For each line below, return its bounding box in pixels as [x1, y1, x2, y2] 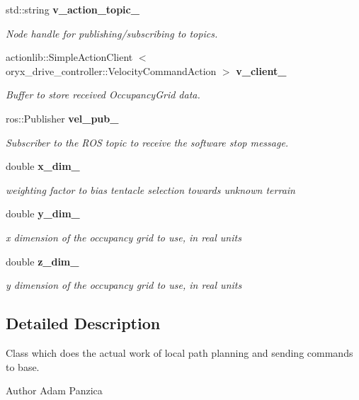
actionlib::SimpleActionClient [6, 50, 133, 64]
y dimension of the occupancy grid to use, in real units [6, 278, 242, 292]
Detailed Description [6, 312, 161, 334]
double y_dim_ [6, 206, 80, 221]
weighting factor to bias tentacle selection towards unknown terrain [6, 182, 295, 197]
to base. [6, 359, 40, 374]
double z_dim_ [6, 253, 79, 268]
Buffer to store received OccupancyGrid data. [6, 87, 200, 102]
